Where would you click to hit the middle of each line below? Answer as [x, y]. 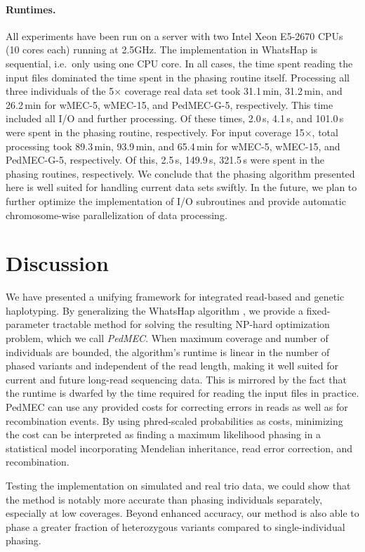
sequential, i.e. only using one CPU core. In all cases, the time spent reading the [179, 63]
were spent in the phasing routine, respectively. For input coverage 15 [155, 132]
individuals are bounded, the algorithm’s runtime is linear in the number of [168, 351]
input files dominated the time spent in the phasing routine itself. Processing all [178, 77]
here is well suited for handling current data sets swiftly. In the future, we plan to [181, 187]
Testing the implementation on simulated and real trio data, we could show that [178, 485]
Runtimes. [31, 9]
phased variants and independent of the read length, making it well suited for [172, 366]
